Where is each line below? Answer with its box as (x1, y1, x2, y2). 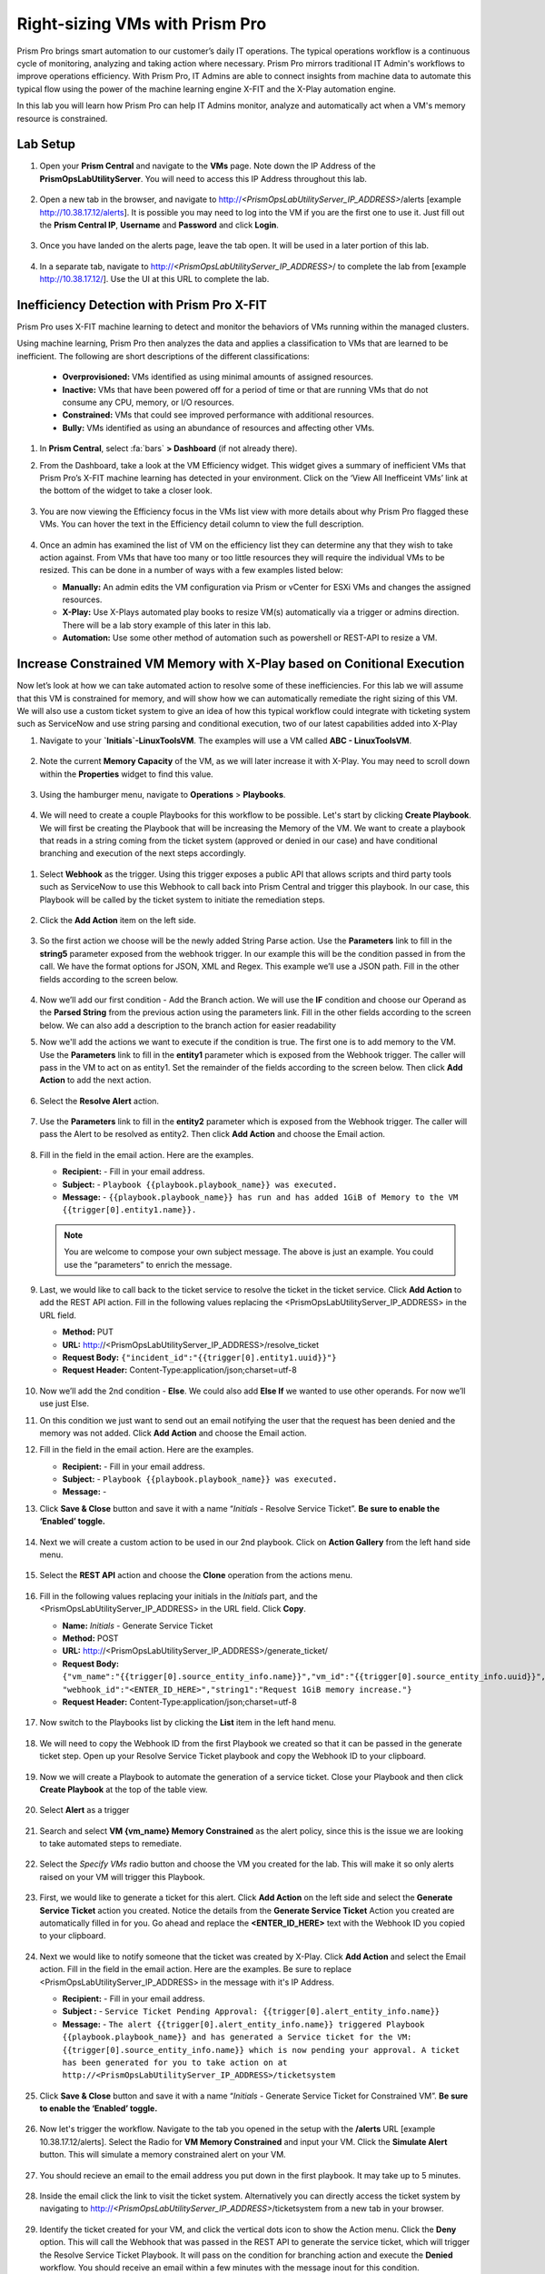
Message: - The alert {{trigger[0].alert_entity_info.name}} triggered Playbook (62, 2018, 425, 2029)
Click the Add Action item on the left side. (39, 915, 197, 926)
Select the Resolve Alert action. (39, 1095, 159, 1106)
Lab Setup (16, 136, 76, 152)
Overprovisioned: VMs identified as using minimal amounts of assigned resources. (62, 371, 374, 382)
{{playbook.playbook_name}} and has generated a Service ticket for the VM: (62, 2032, 412, 2042)
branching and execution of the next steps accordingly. (39, 848, 247, 859)
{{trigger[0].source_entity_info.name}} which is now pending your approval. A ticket (62, 2045, 461, 2055)
